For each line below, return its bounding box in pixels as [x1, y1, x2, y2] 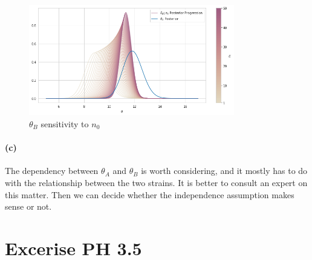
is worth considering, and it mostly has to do [141, 164, 308, 177]
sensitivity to [41, 117, 89, 130]
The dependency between [5, 164, 99, 177]
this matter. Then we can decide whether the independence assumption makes [5, 188, 294, 201]
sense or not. [5, 200, 52, 213]
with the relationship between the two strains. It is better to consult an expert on [5, 176, 308, 188]
